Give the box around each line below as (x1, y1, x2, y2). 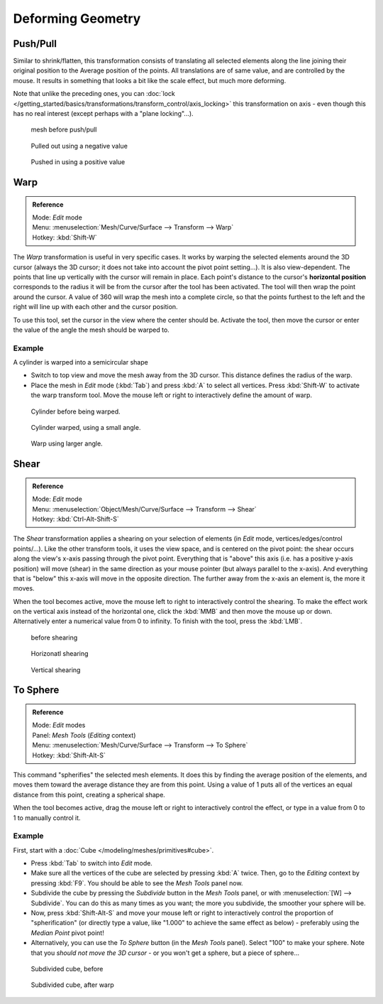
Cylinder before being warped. (30, 407, 121, 416)
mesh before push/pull (30, 125, 97, 134)
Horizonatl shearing (30, 649, 89, 658)
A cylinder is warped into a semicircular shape (13, 358, 148, 367)
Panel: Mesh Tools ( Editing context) (32, 730, 136, 739)
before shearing (30, 633, 78, 642)
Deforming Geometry (13, 11, 141, 26)
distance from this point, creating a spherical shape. (13, 790, 166, 799)
